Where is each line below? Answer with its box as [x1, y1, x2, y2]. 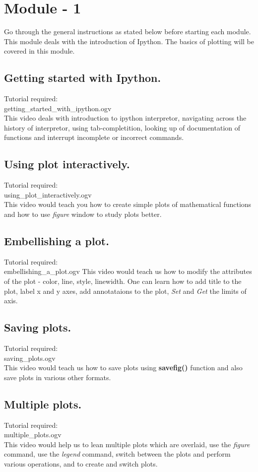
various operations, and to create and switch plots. [4, 458, 158, 469]
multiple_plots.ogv [4, 429, 62, 440]
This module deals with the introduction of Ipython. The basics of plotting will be [4, 36, 254, 46]
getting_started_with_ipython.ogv [4, 103, 112, 113]
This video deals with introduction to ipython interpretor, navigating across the [4, 113, 247, 123]
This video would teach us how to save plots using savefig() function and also [4, 362, 243, 373]
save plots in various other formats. [4, 372, 111, 382]
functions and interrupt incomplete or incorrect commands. [4, 132, 184, 142]
